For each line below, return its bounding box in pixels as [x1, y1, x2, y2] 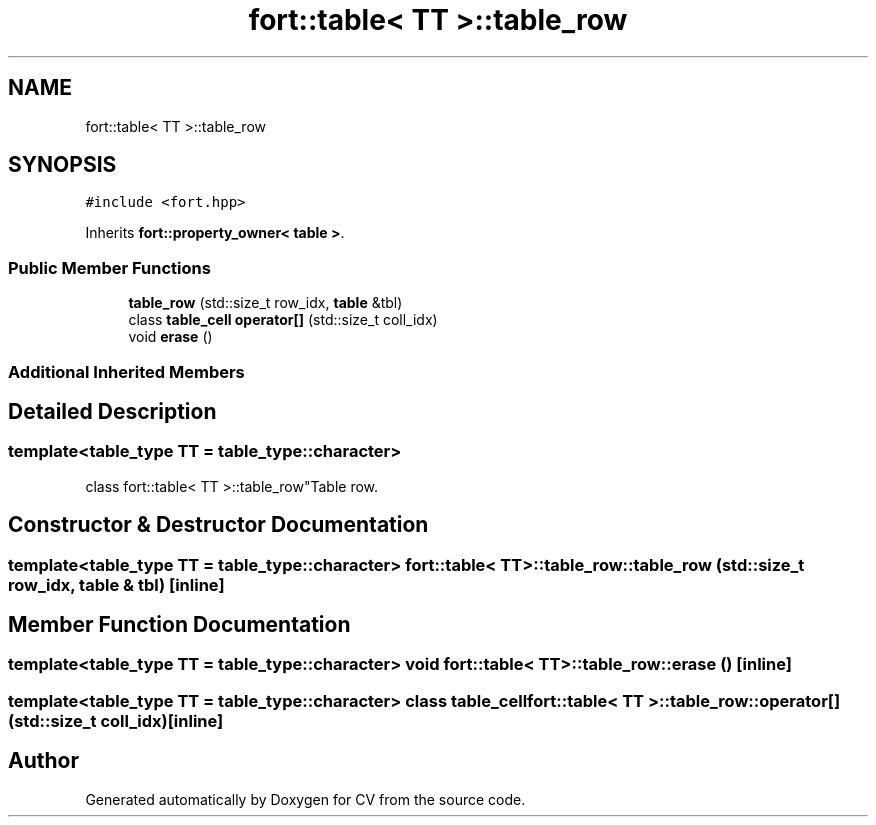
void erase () [128, 328, 213, 346]
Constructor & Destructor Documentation [8, 512, 429, 538]
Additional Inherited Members [8, 361, 245, 382]
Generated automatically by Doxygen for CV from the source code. [85, 790, 526, 808]
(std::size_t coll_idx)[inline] [8, 710, 224, 731]
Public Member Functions [8, 257, 211, 278]
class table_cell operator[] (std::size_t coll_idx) [128, 311, 438, 329]
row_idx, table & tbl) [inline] [8, 574, 225, 595]
